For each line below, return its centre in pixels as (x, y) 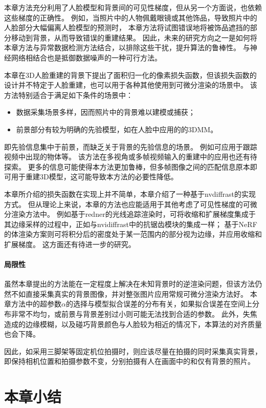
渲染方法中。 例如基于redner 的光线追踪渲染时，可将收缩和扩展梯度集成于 (133, 214)
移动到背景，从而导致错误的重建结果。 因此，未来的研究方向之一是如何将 (134, 37)
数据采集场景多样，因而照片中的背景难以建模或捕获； (106, 112)
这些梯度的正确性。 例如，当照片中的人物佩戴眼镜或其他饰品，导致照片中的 (131, 17)
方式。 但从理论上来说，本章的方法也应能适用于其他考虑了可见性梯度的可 (127, 204)
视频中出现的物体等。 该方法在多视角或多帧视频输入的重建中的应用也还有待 (131, 157)
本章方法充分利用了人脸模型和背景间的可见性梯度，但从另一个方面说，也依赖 (133, 7)
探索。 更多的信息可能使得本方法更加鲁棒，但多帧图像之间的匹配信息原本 (127, 166)
